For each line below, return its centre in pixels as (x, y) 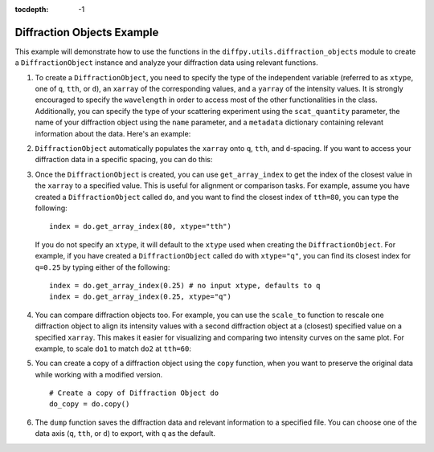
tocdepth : (32, 9)
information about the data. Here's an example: (113, 133)
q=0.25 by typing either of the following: (102, 267)
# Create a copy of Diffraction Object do (134, 393)
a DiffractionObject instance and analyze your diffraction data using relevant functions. (166, 63)
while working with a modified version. (99, 374)
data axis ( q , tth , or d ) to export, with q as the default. (125, 434)
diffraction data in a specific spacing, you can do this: (124, 160)
